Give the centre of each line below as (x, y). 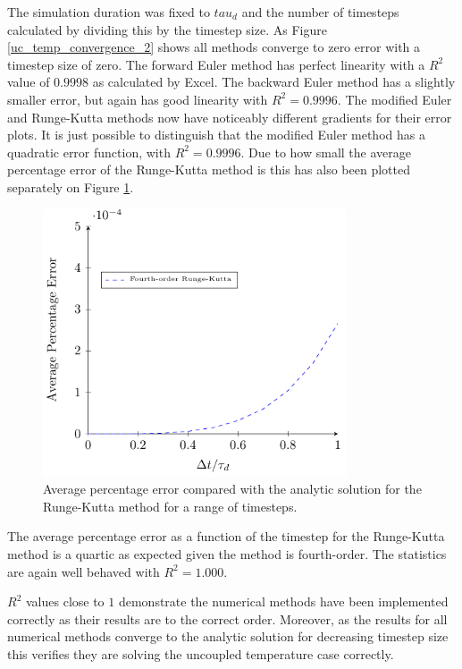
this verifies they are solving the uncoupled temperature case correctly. (201, 653)
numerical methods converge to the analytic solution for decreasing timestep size (228, 636)
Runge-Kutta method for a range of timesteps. (170, 506)
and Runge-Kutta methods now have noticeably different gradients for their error (230, 117)
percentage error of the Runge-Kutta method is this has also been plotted (209, 169)
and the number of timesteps (320, 12)
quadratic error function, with (89, 152)
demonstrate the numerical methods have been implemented (283, 601)
